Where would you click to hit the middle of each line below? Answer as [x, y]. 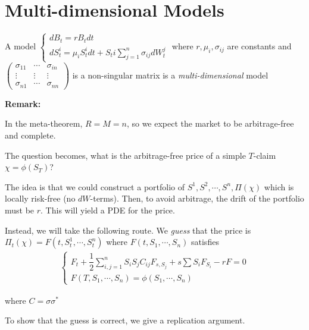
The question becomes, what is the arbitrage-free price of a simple [125, 155]
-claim [265, 155]
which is [279, 186]
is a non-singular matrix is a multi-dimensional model [170, 75]
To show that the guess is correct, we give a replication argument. [125, 320]
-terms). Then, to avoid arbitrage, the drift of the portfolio [197, 198]
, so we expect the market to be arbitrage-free [210, 123]
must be [20, 210]
